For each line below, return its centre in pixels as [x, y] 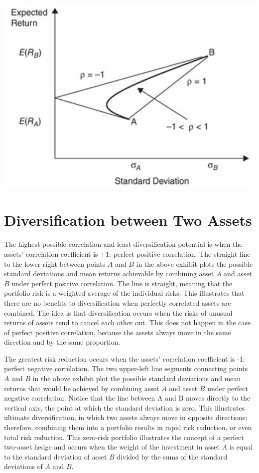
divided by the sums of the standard [172, 456]
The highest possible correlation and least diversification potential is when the [123, 244]
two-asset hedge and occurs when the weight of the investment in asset [112, 447]
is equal [241, 447]
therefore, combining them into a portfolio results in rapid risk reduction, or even [128, 427]
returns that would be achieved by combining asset [82, 388]
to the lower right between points [55, 263]
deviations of [23, 466]
